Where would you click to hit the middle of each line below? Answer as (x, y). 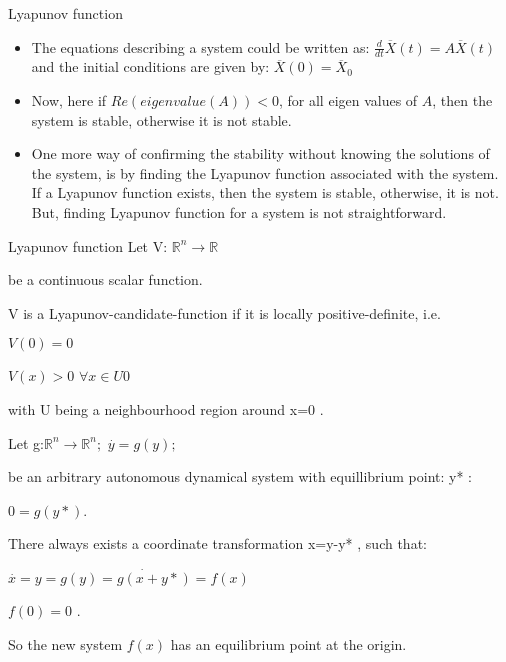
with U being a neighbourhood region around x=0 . (166, 408)
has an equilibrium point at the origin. (288, 643)
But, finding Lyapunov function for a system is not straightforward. (239, 211)
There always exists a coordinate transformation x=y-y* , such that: (217, 543)
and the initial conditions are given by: (150, 66)
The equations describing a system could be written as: (200, 46)
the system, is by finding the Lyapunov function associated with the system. (265, 172)
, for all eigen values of (348, 100)
